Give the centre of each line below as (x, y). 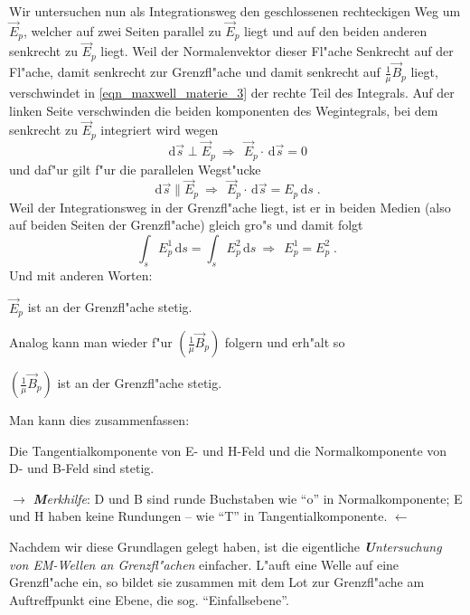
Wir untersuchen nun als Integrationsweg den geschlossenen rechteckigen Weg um (235, 11)
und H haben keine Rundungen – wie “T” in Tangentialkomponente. (198, 516)
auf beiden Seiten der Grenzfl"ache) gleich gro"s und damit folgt (186, 225)
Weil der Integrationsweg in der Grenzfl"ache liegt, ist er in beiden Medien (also (230, 207)
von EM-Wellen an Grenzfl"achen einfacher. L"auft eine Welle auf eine (204, 564)
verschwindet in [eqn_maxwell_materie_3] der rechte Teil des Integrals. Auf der (232, 92)
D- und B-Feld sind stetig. (82, 468)
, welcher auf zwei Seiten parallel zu (122, 30)
